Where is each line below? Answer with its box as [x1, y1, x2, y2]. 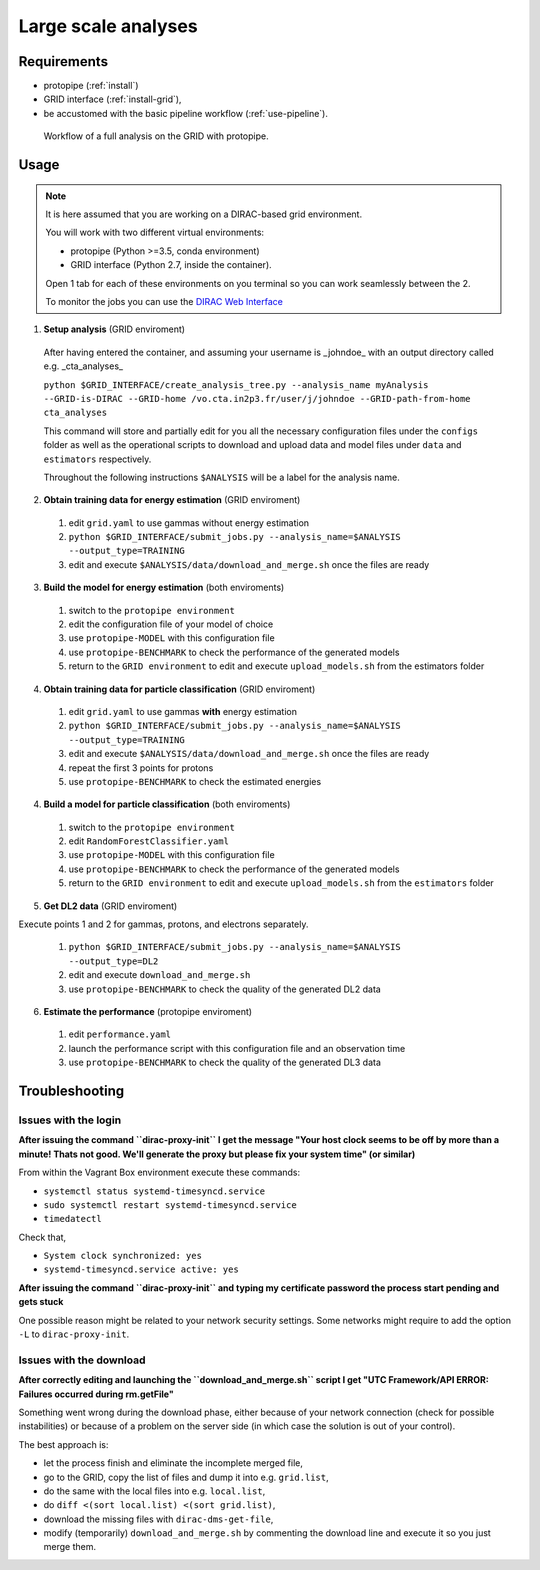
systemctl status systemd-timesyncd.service [43, 1185, 266, 1197]
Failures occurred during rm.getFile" [18, 1388, 174, 1400]
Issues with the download [18, 1353, 146, 1367]
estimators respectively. [43, 453, 152, 465]
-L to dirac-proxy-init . [18, 1328, 130, 1340]
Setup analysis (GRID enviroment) [43, 323, 185, 335]
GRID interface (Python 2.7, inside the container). [70, 259, 272, 271]
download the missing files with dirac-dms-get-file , [43, 1513, 274, 1525]
